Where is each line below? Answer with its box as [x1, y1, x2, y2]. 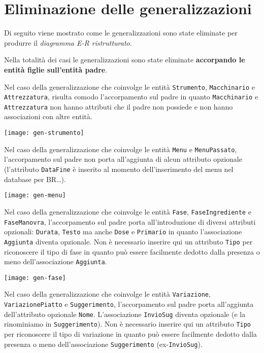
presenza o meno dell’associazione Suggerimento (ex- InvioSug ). [4, 338, 203, 349]
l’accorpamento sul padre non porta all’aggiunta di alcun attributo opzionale [4, 154, 242, 164]
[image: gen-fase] [4, 274, 66, 281]
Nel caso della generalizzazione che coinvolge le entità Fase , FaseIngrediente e [4, 206, 251, 217]
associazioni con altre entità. [4, 111, 92, 122]
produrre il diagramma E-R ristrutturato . [4, 37, 132, 48]
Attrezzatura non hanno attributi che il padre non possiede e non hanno [4, 101, 233, 112]
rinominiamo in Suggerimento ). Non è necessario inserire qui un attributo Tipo [4, 319, 251, 329]
